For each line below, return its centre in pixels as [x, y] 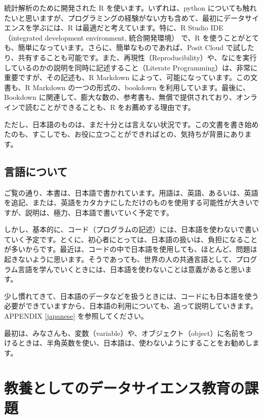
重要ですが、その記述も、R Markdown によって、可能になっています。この [127, 77]
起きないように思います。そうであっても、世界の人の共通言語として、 [120, 259]
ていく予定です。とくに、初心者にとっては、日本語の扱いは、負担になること [131, 239]
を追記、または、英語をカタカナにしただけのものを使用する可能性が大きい [128, 202]
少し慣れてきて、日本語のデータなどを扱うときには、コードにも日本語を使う [131, 296]
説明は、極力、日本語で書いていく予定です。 [99, 212]
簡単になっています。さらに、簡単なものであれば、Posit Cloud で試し [133, 47]
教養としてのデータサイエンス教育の [124, 387]
